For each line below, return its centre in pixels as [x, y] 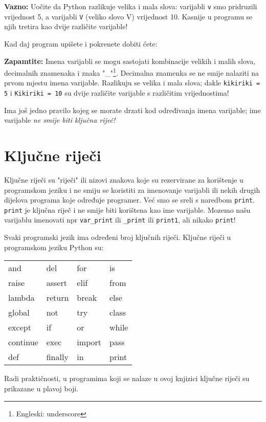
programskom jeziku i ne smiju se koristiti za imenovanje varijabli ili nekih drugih [132, 190]
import [89, 342]
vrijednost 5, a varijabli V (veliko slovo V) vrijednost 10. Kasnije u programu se [128, 16]
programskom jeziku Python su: [54, 247]
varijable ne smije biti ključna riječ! [60, 120]
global [19, 313]
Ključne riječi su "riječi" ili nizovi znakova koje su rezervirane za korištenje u [124, 179]
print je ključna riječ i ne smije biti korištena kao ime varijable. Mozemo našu [127, 209]
